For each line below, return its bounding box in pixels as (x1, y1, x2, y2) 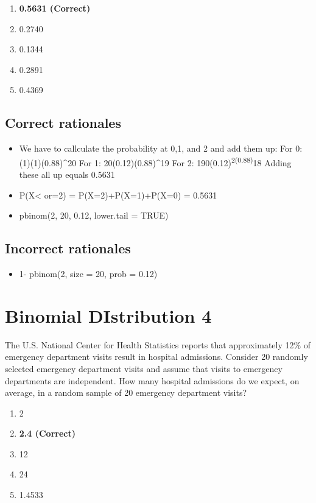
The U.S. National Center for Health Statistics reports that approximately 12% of (5, 338, 311, 351)
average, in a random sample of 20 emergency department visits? (5, 386, 247, 399)
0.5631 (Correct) (19, 2, 91, 14)
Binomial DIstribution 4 (5, 303, 212, 328)
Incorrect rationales (5, 239, 131, 258)
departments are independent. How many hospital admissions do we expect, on (5, 374, 300, 387)
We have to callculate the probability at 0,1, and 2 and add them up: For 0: (19, 142, 303, 155)
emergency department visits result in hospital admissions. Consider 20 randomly (5, 350, 308, 363)
